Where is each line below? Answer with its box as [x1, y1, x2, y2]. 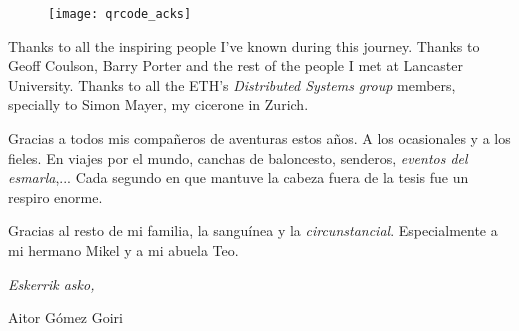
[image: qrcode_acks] [48, 7, 192, 21]
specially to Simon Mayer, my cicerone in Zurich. [8, 94, 309, 115]
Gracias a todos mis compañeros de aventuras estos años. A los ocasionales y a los [8, 128, 511, 149]
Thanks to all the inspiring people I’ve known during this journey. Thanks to [8, 35, 480, 56]
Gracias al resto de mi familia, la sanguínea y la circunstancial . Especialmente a [8, 220, 498, 241]
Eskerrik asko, [8, 273, 95, 294]
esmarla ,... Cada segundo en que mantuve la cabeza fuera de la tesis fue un [8, 167, 469, 188]
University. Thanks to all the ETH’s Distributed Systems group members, [8, 74, 456, 95]
